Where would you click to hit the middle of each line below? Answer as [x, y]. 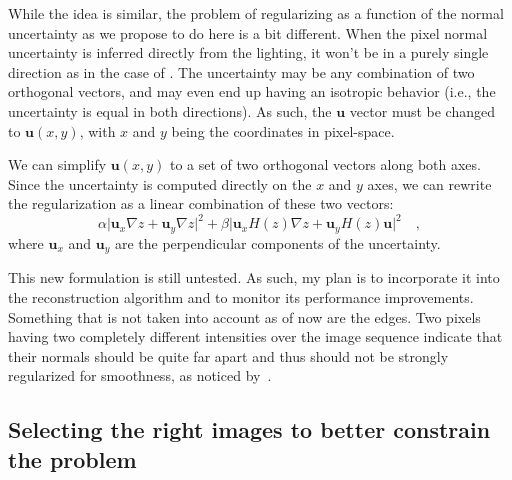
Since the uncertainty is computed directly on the [160, 183]
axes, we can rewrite [429, 183]
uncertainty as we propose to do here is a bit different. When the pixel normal [248, 32]
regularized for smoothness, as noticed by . [140, 375]
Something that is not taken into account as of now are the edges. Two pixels [244, 316]
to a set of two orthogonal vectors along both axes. [325, 164]
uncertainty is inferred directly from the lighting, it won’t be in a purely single [248, 52]
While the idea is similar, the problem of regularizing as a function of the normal [256, 13]
